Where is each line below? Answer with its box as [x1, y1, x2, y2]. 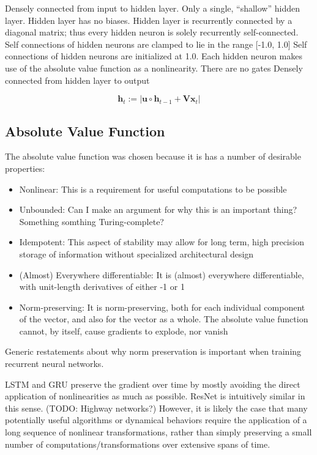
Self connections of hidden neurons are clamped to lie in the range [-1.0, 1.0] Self [5, 37, 307, 50]
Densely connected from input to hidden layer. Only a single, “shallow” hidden [5, 2, 300, 14]
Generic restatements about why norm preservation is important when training [5, 345, 302, 358]
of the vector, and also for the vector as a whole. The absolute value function [19, 313, 308, 325]
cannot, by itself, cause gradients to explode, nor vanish [19, 324, 228, 337]
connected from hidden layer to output [5, 73, 150, 86]
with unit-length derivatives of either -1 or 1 [19, 280, 185, 293]
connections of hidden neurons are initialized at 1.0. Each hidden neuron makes [5, 50, 302, 62]
